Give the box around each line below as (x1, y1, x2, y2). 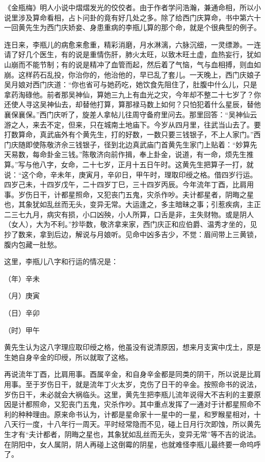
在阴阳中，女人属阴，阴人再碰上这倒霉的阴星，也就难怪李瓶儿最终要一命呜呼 (4, 439, 261, 449)
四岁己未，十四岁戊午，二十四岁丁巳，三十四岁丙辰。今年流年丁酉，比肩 (4, 179, 247, 190)
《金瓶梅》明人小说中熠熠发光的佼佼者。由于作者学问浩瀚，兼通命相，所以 (4, 2, 254, 12)
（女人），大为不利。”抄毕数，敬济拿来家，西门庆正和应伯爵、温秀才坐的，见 (4, 219, 257, 229)
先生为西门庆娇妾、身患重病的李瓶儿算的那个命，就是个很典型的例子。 (25, 22, 261, 33)
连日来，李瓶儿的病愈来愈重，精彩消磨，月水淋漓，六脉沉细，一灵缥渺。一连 (4, 39, 261, 49)
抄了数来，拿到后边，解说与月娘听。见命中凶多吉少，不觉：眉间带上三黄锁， (4, 229, 261, 240)
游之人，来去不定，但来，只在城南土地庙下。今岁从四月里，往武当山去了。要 (4, 119, 261, 130)
